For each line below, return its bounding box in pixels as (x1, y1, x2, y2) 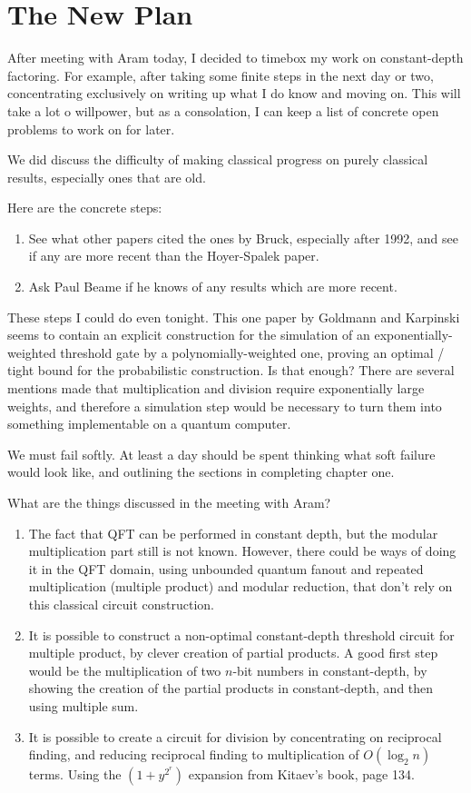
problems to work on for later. (7, 119, 175, 138)
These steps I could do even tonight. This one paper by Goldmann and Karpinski (7, 307, 460, 326)
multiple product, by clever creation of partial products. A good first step (28, 643, 438, 662)
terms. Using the (28, 765, 122, 784)
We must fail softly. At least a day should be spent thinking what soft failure (7, 444, 436, 463)
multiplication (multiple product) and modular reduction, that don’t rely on (28, 577, 453, 596)
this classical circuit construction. (28, 594, 214, 613)
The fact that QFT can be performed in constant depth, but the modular (28, 523, 438, 542)
